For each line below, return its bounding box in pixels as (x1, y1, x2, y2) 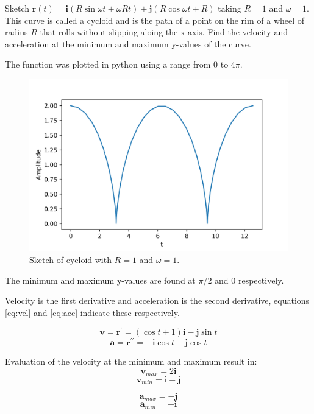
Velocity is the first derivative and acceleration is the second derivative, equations (5, 294, 310, 307)
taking (218, 2, 241, 14)
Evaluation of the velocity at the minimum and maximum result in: (5, 355, 257, 368)
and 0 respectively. (215, 273, 284, 286)
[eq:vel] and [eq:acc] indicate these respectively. (5, 306, 180, 318)
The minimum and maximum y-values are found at (5, 273, 196, 286)
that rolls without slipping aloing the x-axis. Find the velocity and (40, 26, 288, 38)
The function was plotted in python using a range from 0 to (5, 58, 229, 71)
